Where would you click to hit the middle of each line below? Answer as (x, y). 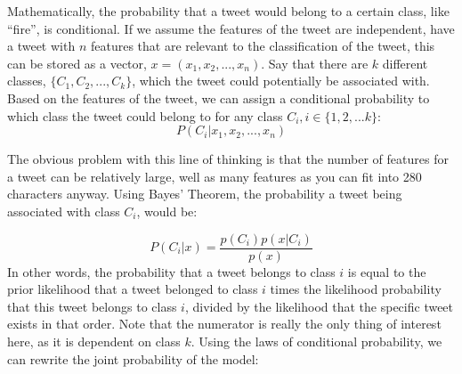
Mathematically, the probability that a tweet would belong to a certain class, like (228, 11)
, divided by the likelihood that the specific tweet (319, 306)
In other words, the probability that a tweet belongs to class (171, 271)
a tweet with (41, 46)
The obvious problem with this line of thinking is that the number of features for (228, 159)
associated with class (64, 211)
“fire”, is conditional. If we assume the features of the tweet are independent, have (231, 28)
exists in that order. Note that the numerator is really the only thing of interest (224, 324)
